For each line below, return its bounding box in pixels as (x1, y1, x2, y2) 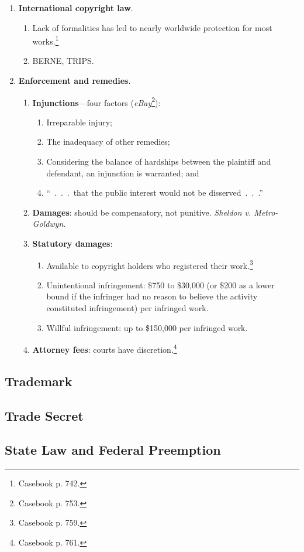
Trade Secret (5, 406, 84, 424)
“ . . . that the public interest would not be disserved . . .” (46, 186, 263, 199)
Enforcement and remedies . (18, 74, 131, 87)
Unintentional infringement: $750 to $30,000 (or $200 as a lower (46, 278, 275, 291)
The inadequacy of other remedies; (46, 135, 170, 148)
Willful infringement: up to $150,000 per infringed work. (46, 321, 248, 333)
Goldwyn (32, 217, 64, 230)
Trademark (5, 372, 72, 390)
